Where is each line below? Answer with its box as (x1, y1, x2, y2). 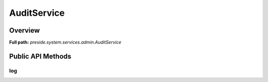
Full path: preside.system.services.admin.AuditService (9, 40, 122, 45)
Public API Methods (9, 52, 71, 60)
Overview (9, 26, 40, 35)
